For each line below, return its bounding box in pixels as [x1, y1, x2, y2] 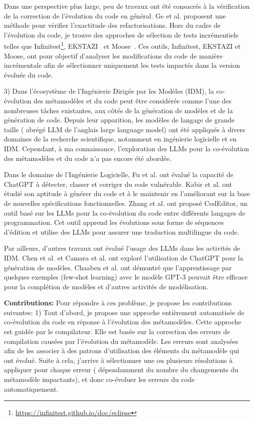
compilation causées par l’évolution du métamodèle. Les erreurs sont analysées [4, 336, 238, 346]
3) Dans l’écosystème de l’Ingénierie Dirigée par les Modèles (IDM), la [4, 86, 214, 96]
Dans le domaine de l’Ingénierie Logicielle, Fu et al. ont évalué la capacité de [4, 169, 233, 180]
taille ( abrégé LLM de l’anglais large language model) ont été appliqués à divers [4, 124, 245, 134]
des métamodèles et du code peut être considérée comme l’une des [33, 96, 232, 105]
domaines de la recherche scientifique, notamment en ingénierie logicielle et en [4, 134, 237, 144]
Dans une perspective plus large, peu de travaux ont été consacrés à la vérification [4, 1, 250, 11]
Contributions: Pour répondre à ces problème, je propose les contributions [4, 298, 232, 308]
